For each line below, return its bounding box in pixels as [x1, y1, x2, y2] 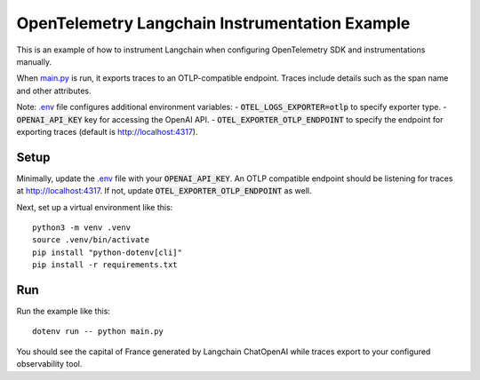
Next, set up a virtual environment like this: [16, 202, 173, 212]
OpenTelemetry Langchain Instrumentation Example [16, 13, 411, 33]
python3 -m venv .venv [32, 222, 132, 233]
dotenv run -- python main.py [32, 327, 164, 336]
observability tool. [16, 359, 83, 369]
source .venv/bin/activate [32, 235, 150, 245]
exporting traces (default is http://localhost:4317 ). [16, 126, 198, 137]
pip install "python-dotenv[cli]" [32, 247, 182, 257]
